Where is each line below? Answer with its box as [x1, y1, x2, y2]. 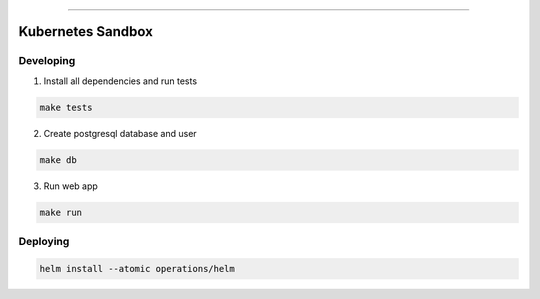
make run [39, 206, 83, 218]
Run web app [43, 180, 99, 192]
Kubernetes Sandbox [18, 23, 154, 40]
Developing [18, 54, 76, 68]
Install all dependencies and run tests [43, 75, 198, 87]
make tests [39, 101, 93, 113]
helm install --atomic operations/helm [39, 263, 235, 274]
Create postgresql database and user [43, 127, 197, 139]
